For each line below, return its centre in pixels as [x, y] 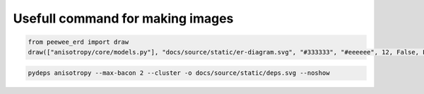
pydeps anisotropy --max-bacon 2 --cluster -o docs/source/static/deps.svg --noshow [179, 73]
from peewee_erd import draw [78, 42]
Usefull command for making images [123, 18]
